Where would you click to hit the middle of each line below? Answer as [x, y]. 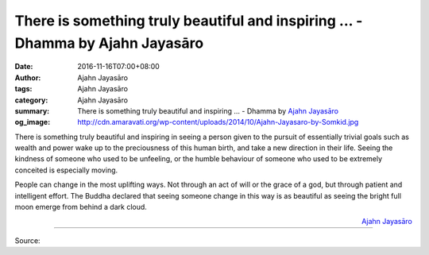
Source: [27, 240]
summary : [32, 110]
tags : [23, 89]
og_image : [33, 122]
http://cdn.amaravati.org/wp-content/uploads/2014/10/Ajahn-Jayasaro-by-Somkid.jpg [218, 122]
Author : [28, 77]
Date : [24, 67]
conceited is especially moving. [66, 170]
